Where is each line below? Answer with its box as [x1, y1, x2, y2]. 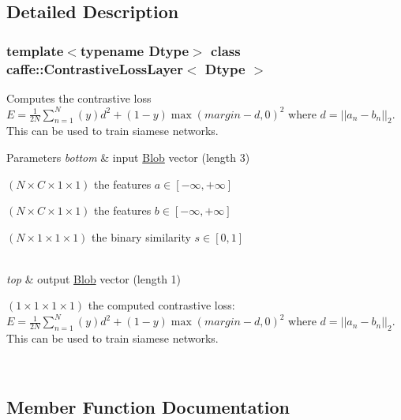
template [6, 40, 64, 60]
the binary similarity [92, 228, 191, 245]
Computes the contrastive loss [6, 89, 152, 106]
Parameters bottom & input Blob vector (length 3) [6, 148, 250, 165]
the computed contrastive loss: [88, 297, 235, 313]
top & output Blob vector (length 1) [6, 270, 182, 287]
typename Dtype [80, 40, 189, 60]
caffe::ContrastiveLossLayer [6, 58, 183, 78]
